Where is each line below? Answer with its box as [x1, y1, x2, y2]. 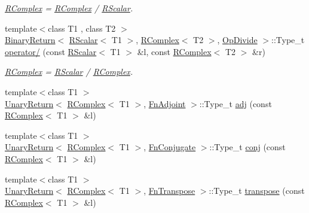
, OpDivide [217, 34, 258, 46]
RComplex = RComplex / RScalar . [5, 2, 133, 14]
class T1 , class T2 [48, 22, 116, 34]
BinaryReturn [5, 34, 56, 46]
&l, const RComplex [137, 45, 212, 57]
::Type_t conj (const [209, 141, 286, 153]
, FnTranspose [143, 184, 195, 197]
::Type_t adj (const [199, 97, 272, 109]
